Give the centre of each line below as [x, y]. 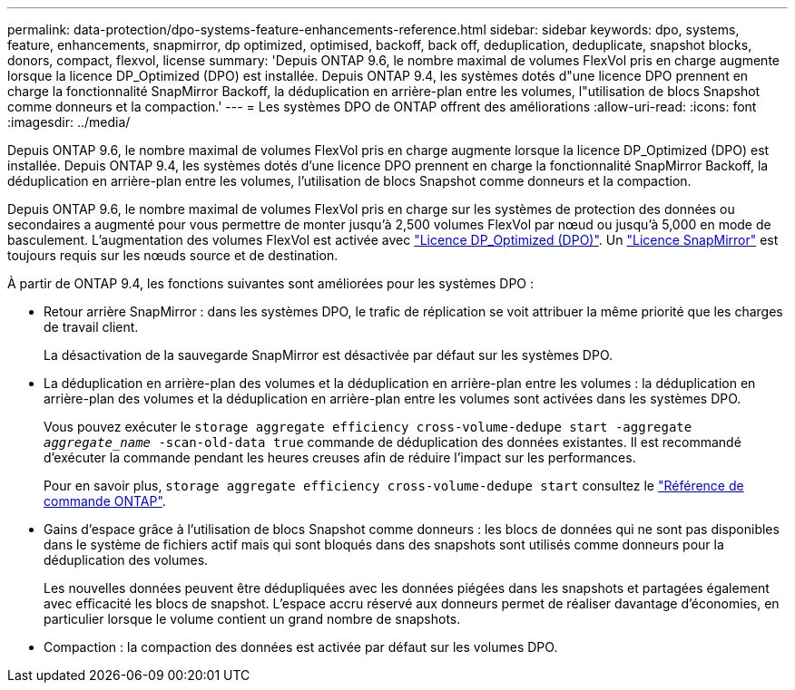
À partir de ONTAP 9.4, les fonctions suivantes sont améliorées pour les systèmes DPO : [271, 283]
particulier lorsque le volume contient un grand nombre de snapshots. [252, 619]
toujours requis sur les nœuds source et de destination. [173, 255]
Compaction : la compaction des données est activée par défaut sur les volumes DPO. [301, 647]
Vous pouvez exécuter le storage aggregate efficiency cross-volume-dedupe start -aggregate [368, 427]
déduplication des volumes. [126, 560]
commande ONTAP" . [105, 501]
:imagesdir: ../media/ [69, 122]
